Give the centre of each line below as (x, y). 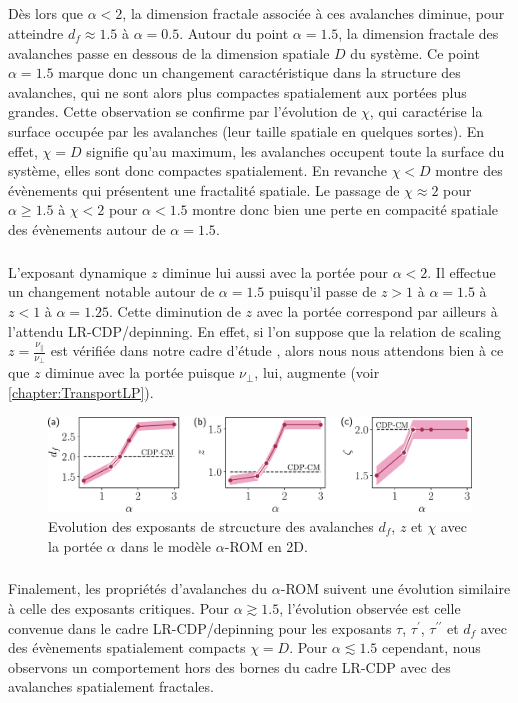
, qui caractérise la (426, 111)
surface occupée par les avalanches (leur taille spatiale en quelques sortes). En (246, 130)
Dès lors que (46, 13)
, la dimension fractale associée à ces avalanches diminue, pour (313, 13)
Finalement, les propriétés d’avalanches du (138, 588)
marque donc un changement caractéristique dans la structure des (259, 72)
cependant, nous (431, 647)
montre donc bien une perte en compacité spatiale (345, 209)
